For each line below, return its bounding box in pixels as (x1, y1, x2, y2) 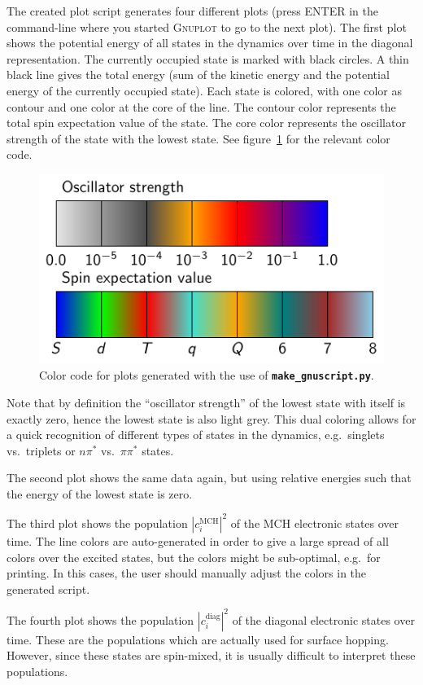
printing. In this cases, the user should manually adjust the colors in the (7, 564, 367, 582)
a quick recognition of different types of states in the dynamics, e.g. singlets (7, 426, 385, 443)
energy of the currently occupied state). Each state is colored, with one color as (7, 81, 402, 99)
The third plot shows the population (7, 514, 188, 531)
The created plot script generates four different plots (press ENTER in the (7, 2, 378, 19)
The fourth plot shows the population (7, 611, 194, 628)
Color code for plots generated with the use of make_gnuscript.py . (39, 367, 374, 384)
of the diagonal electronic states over (232, 611, 415, 628)
